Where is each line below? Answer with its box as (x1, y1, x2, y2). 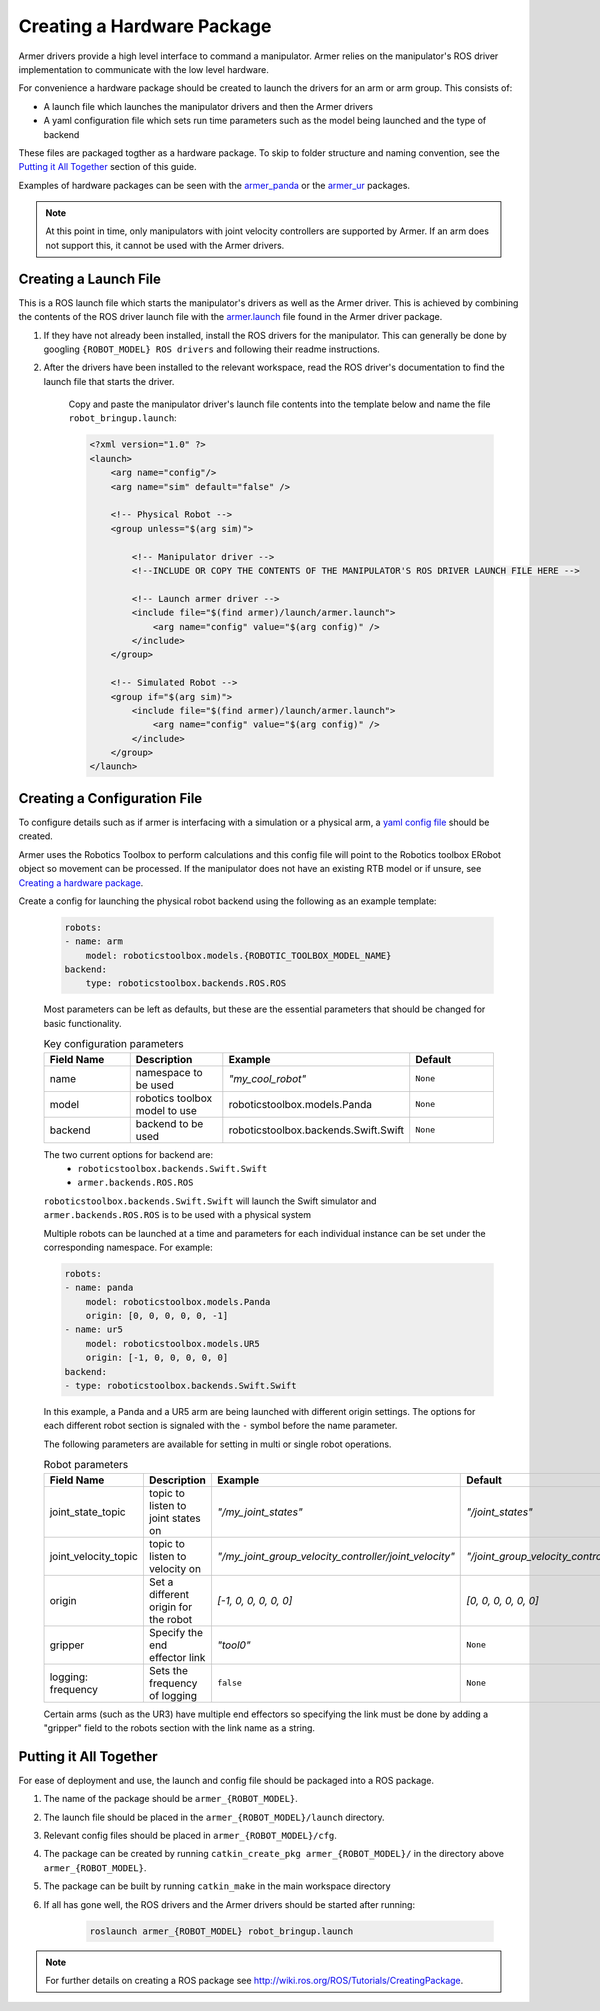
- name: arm (64, 936, 124, 947)
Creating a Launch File (18, 270, 162, 287)
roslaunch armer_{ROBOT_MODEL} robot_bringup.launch (89, 1925, 354, 1937)
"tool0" (216, 1638, 251, 1652)
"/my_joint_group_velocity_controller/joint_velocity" (216, 1549, 455, 1563)
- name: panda (64, 1282, 134, 1294)
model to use (135, 1103, 197, 1117)
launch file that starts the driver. (43, 375, 175, 387)
